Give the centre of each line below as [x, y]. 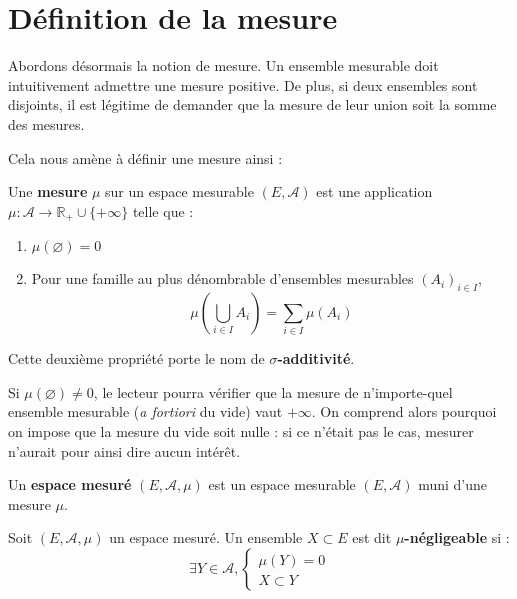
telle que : [163, 210]
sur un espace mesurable [179, 191]
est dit [372, 537]
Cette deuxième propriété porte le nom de [136, 358]
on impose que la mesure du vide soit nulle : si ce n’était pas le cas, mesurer [241, 431]
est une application [374, 191]
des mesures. [46, 123]
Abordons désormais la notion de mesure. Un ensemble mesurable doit [223, 65]
